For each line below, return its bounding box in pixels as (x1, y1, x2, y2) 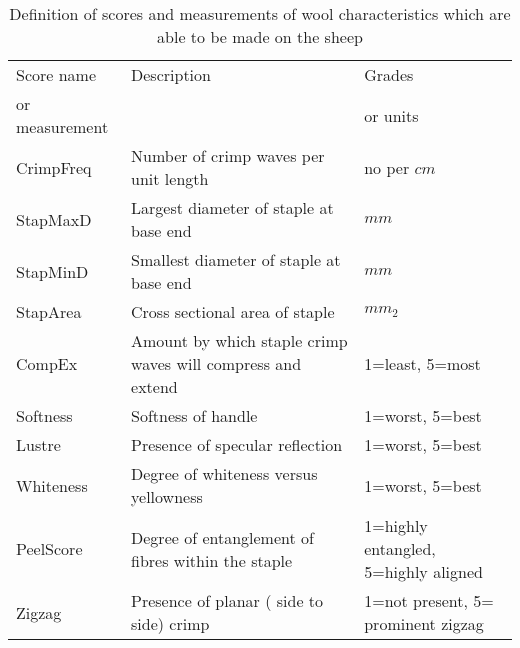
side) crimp (131, 612, 210, 635)
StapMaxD (16, 207, 92, 231)
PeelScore (16, 537, 83, 560)
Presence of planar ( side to (131, 589, 324, 612)
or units (364, 103, 419, 127)
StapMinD (16, 259, 89, 283)
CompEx (16, 352, 78, 375)
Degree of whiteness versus (131, 462, 318, 485)
